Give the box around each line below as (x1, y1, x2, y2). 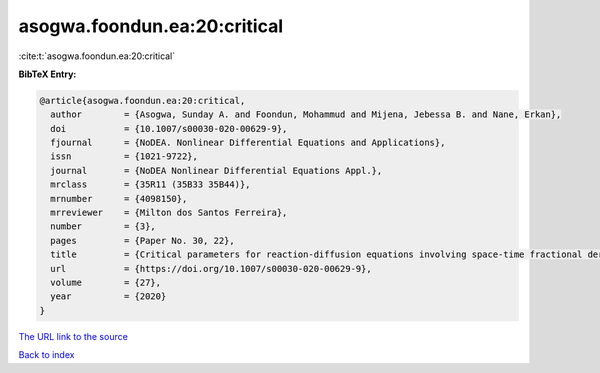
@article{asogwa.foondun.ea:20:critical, (39, 95, 246, 106)
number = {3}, (50, 221, 157, 232)
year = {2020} (50, 291, 167, 302)
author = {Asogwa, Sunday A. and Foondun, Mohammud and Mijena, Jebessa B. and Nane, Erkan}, (50, 109, 562, 120)
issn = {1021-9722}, (50, 151, 199, 162)
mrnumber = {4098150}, (50, 193, 188, 204)
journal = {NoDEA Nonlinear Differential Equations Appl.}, (50, 165, 383, 176)
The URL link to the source (18, 330, 129, 342)
